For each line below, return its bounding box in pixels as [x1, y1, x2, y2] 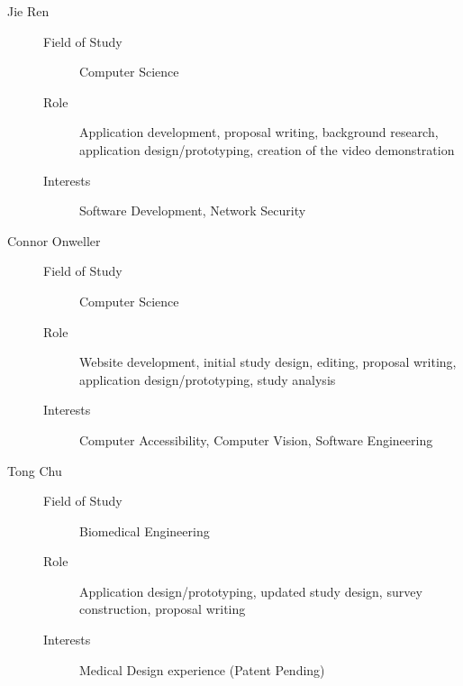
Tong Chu [7, 461, 62, 480]
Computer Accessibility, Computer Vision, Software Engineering [79, 430, 433, 449]
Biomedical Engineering [79, 521, 210, 540]
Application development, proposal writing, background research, [79, 123, 439, 142]
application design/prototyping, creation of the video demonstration [79, 140, 455, 159]
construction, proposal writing [79, 599, 246, 618]
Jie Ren [7, 2, 50, 20]
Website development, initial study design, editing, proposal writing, [79, 352, 457, 371]
